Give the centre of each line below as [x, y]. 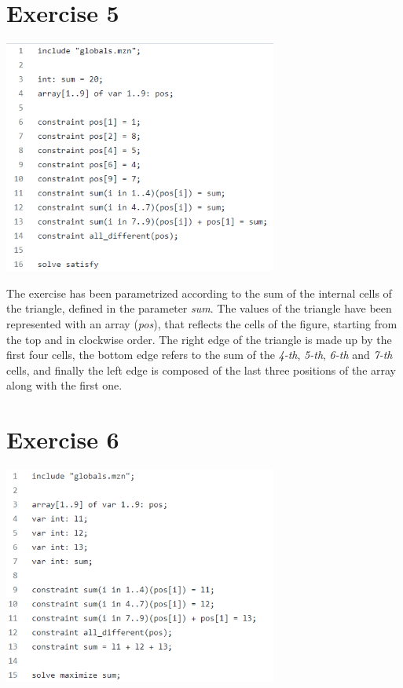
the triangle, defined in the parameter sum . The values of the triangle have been [199, 308]
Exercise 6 [63, 439]
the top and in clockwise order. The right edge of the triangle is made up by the [199, 339]
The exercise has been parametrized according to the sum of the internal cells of [199, 293]
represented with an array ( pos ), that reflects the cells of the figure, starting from [202, 324]
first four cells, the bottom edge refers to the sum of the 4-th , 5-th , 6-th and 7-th [200, 355]
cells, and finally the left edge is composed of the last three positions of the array [201, 370]
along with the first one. [64, 385]
